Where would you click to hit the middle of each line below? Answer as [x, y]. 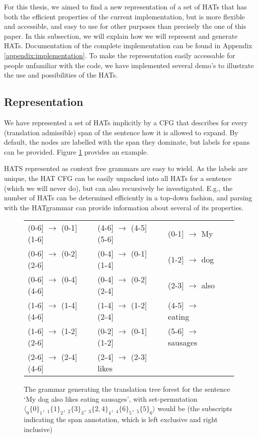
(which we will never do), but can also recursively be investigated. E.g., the [118, 188]
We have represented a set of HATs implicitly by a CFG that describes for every [126, 122]
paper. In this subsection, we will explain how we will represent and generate [121, 36]
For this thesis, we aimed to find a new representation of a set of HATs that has [126, 6]
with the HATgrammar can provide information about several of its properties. [124, 207]
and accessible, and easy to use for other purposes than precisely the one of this [125, 26]
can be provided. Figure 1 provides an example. [76, 151]
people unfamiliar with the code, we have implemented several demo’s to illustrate [129, 65]
